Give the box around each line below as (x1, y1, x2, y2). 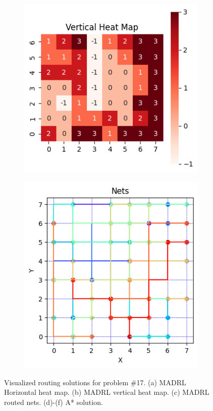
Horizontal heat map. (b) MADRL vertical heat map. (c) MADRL (4, 387, 209, 397)
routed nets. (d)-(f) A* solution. (4, 396, 103, 407)
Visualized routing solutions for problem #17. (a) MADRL (4, 377, 186, 387)
